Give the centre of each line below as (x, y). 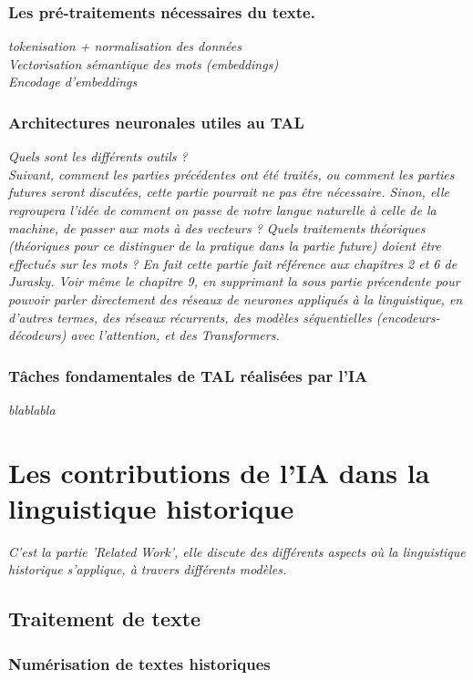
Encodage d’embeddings (73, 82)
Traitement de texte (105, 618)
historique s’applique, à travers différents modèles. (148, 569)
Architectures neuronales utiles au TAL (156, 122)
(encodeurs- (408, 317)
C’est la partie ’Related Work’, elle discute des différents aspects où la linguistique (237, 551)
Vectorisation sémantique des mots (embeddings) (144, 63)
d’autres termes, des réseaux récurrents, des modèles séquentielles (190, 317)
